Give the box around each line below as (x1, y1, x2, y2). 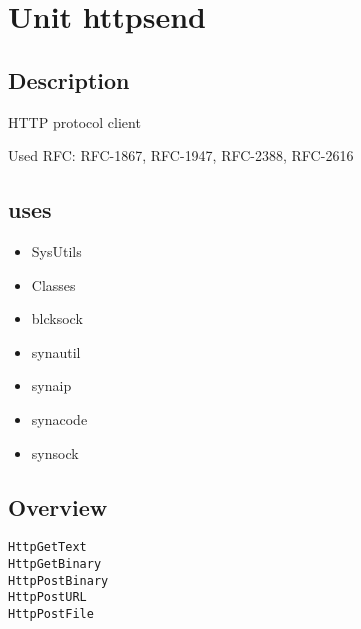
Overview (8, 491, 108, 522)
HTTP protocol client (8, 111, 141, 132)
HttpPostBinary (8, 573, 109, 588)
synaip (31, 375, 72, 396)
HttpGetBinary (8, 556, 102, 571)
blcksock (31, 308, 83, 329)
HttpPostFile (8, 606, 94, 621)
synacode (31, 408, 88, 429)
